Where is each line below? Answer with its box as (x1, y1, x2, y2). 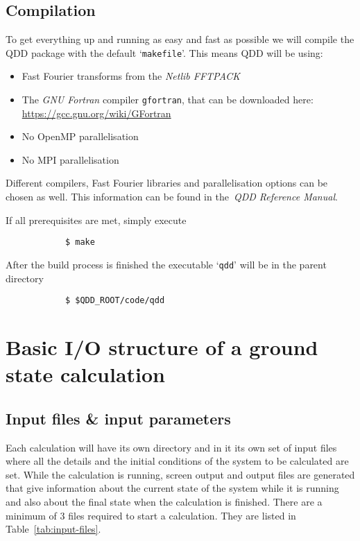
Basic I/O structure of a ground (6, 333, 318, 361)
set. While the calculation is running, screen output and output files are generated (6, 467, 355, 481)
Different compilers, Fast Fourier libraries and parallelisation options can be (6, 175, 328, 190)
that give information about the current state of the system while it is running (6, 481, 339, 495)
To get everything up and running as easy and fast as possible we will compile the (6, 32, 354, 46)
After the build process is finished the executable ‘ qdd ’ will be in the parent (6, 257, 327, 271)
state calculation (6, 360, 165, 388)
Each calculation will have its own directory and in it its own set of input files (6, 440, 337, 454)
